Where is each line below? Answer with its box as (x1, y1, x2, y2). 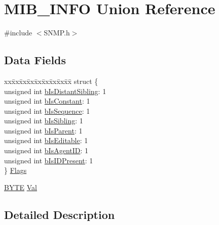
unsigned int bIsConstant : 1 (4, 96, 90, 106)
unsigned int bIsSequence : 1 (4, 105, 90, 116)
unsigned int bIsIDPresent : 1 (4, 155, 93, 165)
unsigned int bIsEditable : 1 (4, 135, 88, 146)
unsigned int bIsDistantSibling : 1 (4, 85, 106, 96)
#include (4, 27, 32, 38)
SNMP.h (44, 27, 70, 38)
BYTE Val (4, 182, 37, 192)
